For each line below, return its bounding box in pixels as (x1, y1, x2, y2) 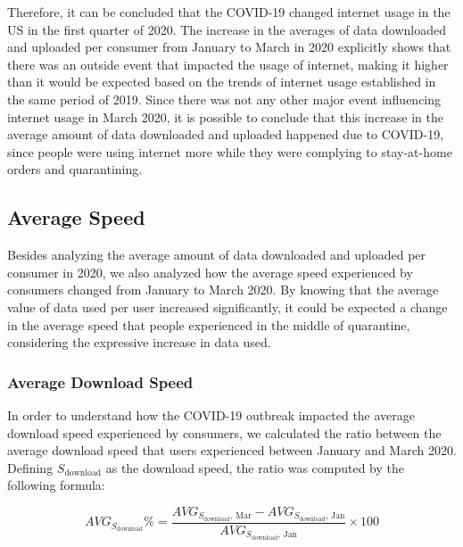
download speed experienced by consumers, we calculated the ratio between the (7, 423, 442, 442)
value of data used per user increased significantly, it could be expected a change (7, 297, 448, 316)
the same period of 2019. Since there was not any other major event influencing (7, 89, 442, 108)
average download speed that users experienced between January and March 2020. (7, 441, 457, 460)
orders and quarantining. (7, 160, 143, 178)
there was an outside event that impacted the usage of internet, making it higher (7, 54, 449, 73)
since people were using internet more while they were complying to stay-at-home (7, 142, 452, 161)
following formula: (7, 476, 105, 494)
